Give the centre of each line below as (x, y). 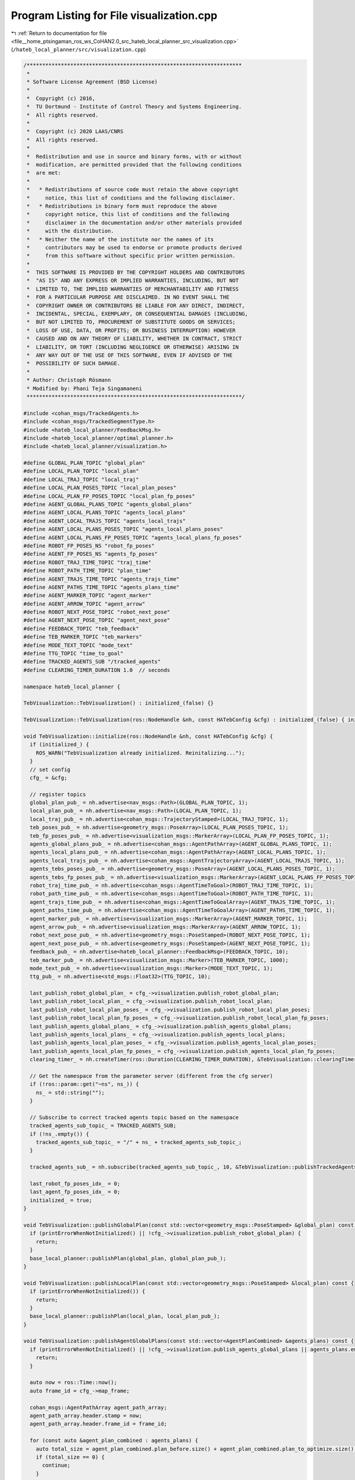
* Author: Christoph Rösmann (69, 380)
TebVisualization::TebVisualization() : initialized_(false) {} (119, 703)
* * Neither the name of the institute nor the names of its (120, 239)
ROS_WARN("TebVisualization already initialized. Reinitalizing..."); (141, 753)
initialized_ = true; (61, 1200)
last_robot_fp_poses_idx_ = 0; (75, 1184)
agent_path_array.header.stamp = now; (86, 1415)
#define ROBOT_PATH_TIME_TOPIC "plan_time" (88, 571)
